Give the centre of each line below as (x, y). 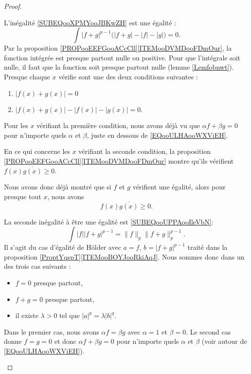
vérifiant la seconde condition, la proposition (145, 151)
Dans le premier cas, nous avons (52, 331)
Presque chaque (27, 76)
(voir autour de (224, 341)
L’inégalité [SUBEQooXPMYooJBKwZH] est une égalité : (90, 22)
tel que (70, 315)
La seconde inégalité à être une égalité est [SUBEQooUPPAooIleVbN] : (109, 221)
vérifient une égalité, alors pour (179, 187)
